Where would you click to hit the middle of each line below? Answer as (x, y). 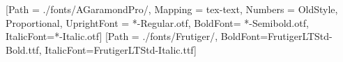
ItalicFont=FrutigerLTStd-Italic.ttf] (121, 49)
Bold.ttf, (24, 49)
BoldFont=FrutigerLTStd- (276, 36)
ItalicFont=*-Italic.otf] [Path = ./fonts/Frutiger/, (112, 36)
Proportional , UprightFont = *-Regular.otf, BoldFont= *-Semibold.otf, (157, 22)
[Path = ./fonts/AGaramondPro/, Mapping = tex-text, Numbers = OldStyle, (172, 9)
